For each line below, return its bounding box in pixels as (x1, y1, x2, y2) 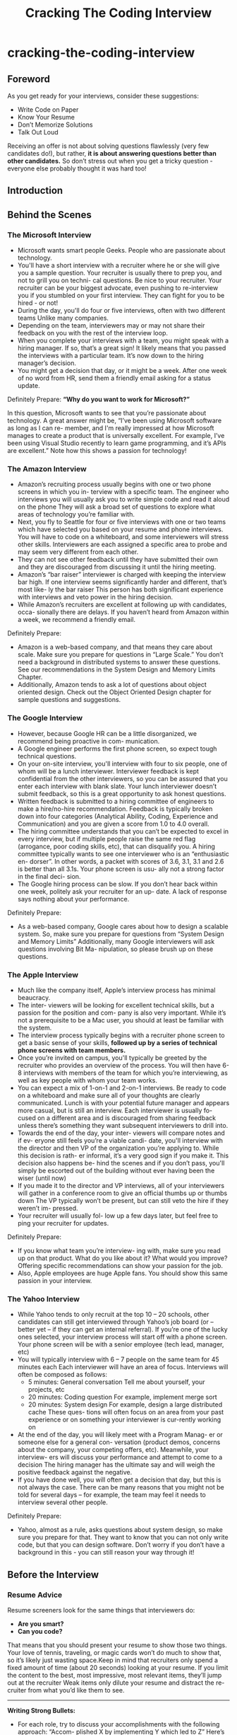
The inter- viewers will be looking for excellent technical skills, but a (17, 1001, 215, 1009)
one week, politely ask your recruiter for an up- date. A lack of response (17, 887, 227, 896)
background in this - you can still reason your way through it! (17, 1548, 195, 1557)
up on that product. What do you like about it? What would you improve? (17, 1254, 228, 1262)
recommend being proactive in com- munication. (17, 737, 160, 745)
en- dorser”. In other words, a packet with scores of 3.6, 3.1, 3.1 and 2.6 (17, 857, 224, 865)
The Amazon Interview (7, 464, 87, 473)
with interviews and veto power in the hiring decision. (17, 593, 174, 601)
